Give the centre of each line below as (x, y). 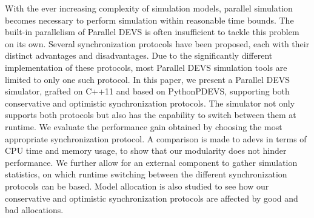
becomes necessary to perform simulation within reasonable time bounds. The (149, 20)
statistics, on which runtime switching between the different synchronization (146, 174)
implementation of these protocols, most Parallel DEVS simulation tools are (146, 67)
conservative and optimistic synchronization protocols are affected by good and (152, 198)
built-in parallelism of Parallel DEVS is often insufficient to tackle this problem (152, 32)
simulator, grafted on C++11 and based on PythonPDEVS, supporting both (147, 91)
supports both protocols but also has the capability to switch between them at (151, 115)
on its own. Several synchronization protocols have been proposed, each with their (157, 43)
